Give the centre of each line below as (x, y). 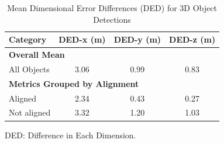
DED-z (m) (192, 39)
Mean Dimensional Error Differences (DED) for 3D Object (112, 8)
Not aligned (30, 112)
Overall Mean (37, 55)
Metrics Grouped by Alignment (74, 83)
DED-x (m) (82, 39)
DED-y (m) (137, 39)
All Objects (29, 69)
